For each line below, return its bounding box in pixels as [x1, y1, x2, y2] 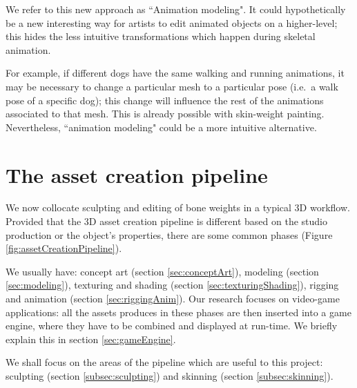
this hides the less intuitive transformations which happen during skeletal [6, 29, 316, 43]
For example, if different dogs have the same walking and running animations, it [6, 66, 345, 80]
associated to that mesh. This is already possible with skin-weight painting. [6, 106, 325, 121]
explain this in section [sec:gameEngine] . [6, 331, 176, 346]
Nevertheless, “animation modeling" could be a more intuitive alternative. [6, 119, 317, 134]
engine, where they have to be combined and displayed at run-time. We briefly [6, 318, 338, 333]
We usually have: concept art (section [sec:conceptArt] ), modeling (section [6, 264, 319, 278]
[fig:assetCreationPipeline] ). [6, 241, 122, 255]
